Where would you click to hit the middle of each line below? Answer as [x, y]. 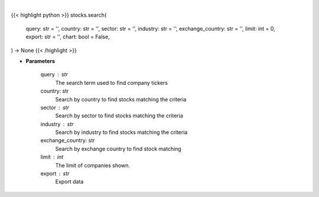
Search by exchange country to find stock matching [118, 149]
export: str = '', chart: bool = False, [68, 37]
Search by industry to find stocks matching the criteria [121, 132]
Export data [69, 182]
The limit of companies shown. [92, 165]
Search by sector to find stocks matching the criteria [119, 116]
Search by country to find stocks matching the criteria [121, 99]
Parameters [40, 61]
